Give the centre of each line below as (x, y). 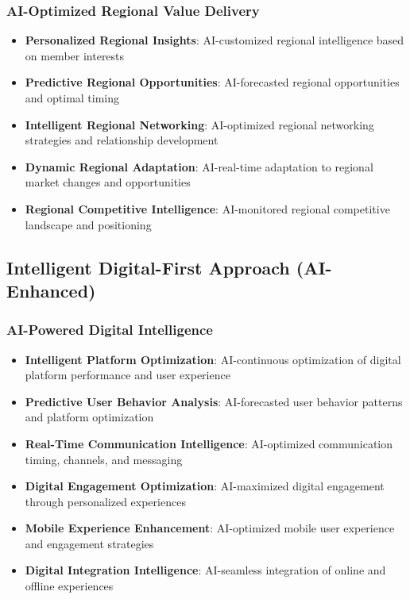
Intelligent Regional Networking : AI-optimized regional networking (199, 124)
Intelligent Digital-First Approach (148, 267)
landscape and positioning (88, 224)
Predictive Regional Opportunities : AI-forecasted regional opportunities (212, 82)
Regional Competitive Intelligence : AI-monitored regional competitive (207, 208)
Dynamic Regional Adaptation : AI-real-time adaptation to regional (199, 166)
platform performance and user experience (128, 375)
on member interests (75, 55)
